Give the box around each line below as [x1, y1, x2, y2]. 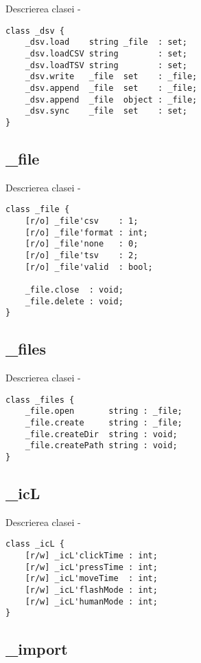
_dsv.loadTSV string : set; [25, 60, 187, 70]
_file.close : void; [25, 284, 123, 295]
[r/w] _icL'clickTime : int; [25, 551, 158, 561]
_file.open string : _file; [25, 406, 182, 417]
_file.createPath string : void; [25, 441, 178, 451]
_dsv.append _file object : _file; [25, 94, 198, 105]
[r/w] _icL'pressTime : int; [25, 562, 158, 572]
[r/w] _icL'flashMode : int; [25, 585, 158, 596]
